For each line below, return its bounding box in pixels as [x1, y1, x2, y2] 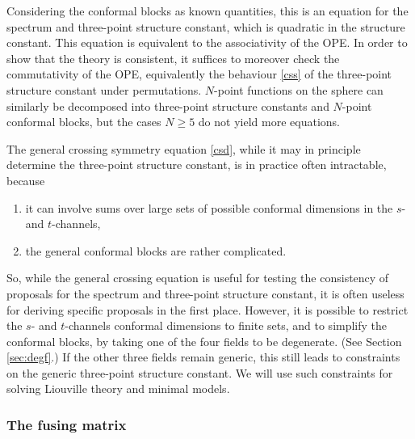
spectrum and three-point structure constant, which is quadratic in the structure [6, 18, 405, 35]
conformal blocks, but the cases [6, 113, 161, 130]
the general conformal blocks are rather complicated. [25, 242, 287, 259]
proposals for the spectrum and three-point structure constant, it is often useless [6, 285, 405, 302]
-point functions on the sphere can [214, 81, 384, 98]
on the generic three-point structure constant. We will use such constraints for [6, 364, 393, 381]
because [6, 171, 45, 188]
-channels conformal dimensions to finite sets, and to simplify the [65, 317, 388, 334]
